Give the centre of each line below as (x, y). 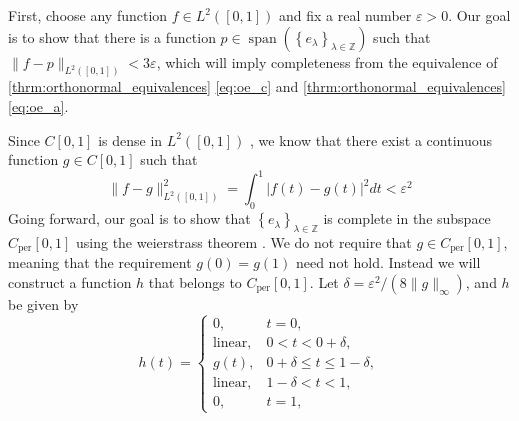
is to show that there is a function (112, 36)
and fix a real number (345, 15)
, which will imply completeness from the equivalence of (327, 61)
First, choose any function (88, 15)
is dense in (130, 139)
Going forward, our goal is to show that (129, 218)
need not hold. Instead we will (388, 262)
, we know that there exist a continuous (371, 139)
